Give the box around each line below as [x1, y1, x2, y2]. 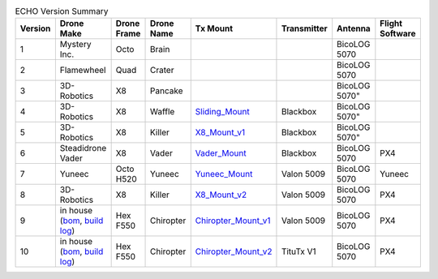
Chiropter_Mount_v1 [195, 215, 271, 226]
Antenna [337, 23, 371, 34]
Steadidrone [59, 143, 107, 154]
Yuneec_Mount [195, 169, 253, 180]
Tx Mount [195, 23, 234, 34]
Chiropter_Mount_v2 [195, 246, 273, 257]
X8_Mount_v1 [195, 127, 246, 138]
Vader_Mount [195, 148, 247, 159]
